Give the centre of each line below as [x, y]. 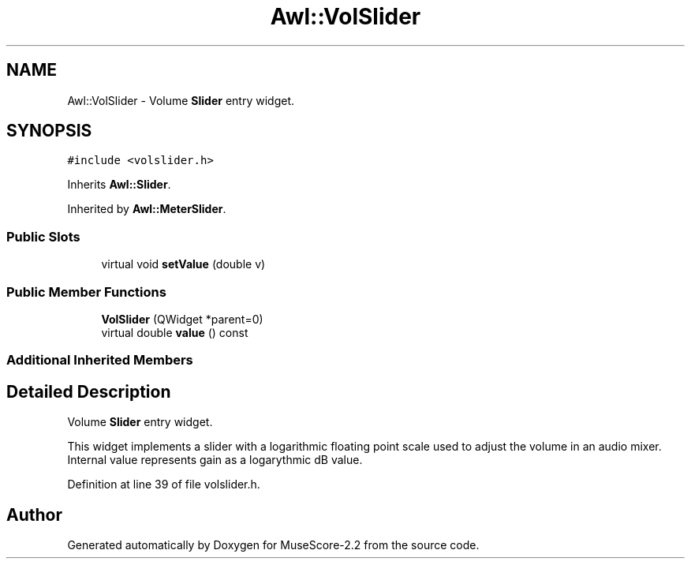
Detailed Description [89, 391]
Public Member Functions [86, 292]
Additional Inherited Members [100, 360]
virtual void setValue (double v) [183, 264]
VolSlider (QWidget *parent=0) [182, 319]
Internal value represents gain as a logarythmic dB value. [215, 460]
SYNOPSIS [49, 131]
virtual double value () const [175, 332]
